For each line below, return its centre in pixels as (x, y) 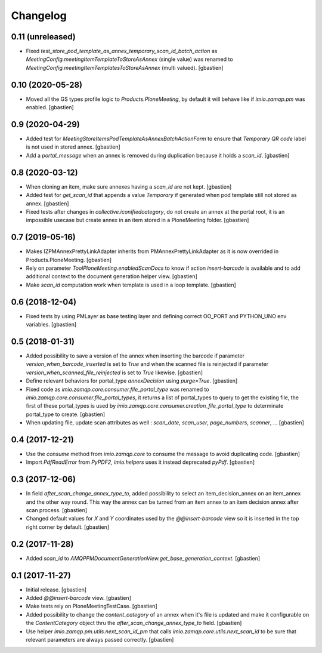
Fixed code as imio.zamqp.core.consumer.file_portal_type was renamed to (117, 389)
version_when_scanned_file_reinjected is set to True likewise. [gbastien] (114, 372)
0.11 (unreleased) (43, 37)
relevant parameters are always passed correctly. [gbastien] (100, 640)
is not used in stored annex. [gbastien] (73, 147)
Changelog (39, 16)
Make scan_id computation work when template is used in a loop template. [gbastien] (131, 285)
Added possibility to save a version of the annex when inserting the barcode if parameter (135, 356)
